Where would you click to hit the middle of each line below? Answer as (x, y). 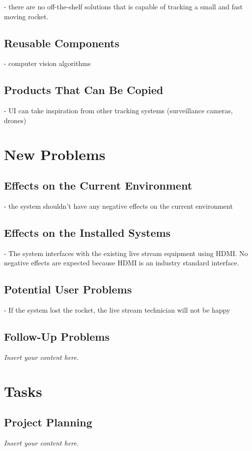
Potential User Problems (68, 289)
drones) (15, 120)
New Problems (55, 154)
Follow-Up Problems (57, 337)
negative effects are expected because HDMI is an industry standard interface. (122, 263)
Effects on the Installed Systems (87, 232)
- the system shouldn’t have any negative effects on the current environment (118, 206)
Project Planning (48, 422)
